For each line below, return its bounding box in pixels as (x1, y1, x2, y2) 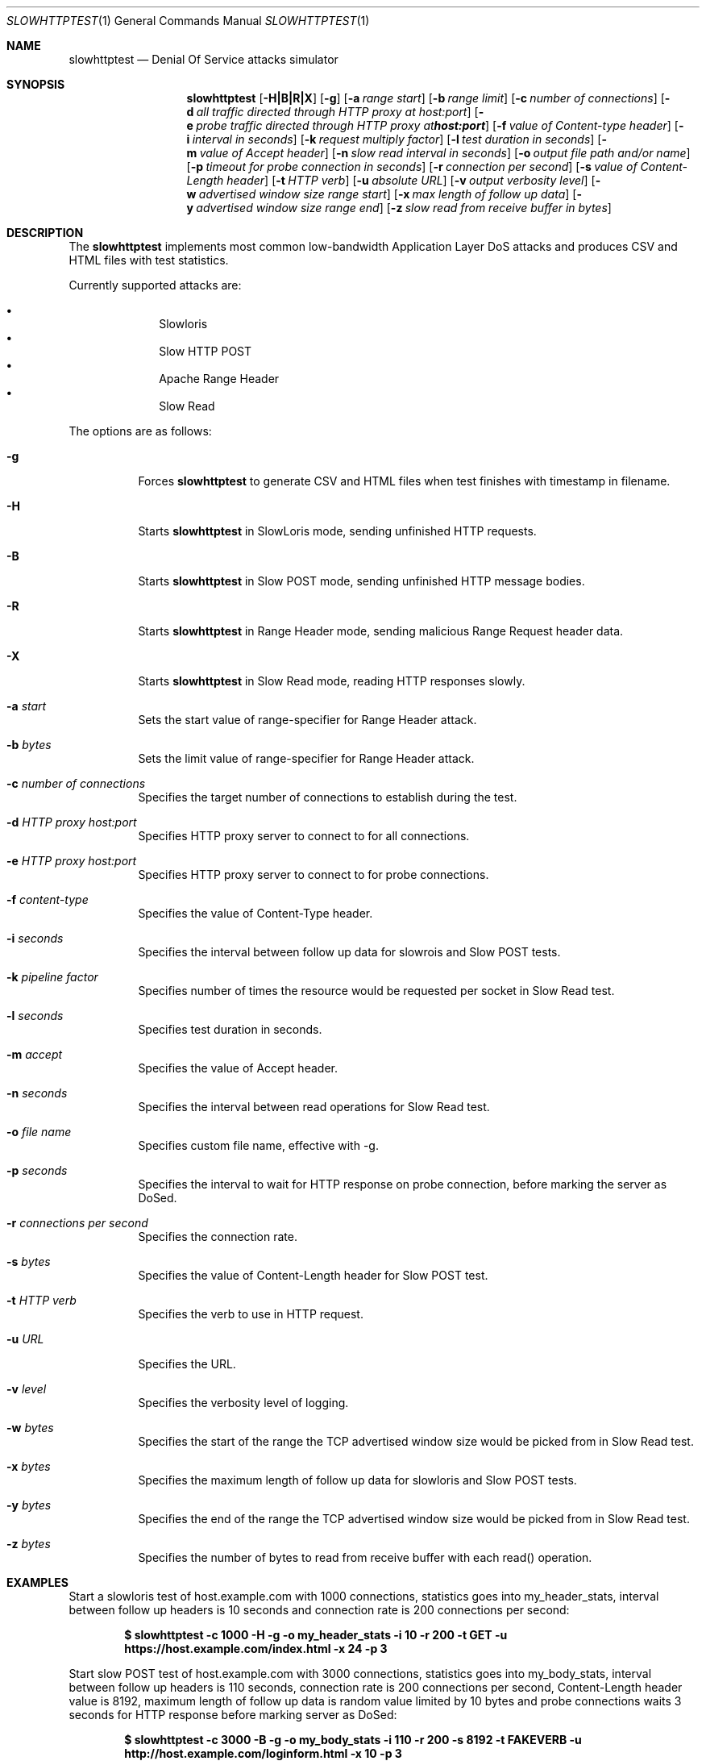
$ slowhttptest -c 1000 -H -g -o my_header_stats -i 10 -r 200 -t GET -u (124, 1628, 508, 1642)
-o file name (6, 1125, 72, 1139)
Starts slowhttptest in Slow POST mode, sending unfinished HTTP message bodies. (138, 574, 585, 588)
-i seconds (6, 931, 64, 945)
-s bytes (6, 1255, 51, 1268)
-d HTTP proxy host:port (6, 815, 137, 829)
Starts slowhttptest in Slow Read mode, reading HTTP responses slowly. (138, 674, 525, 688)
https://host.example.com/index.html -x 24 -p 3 (124, 1642, 388, 1655)
